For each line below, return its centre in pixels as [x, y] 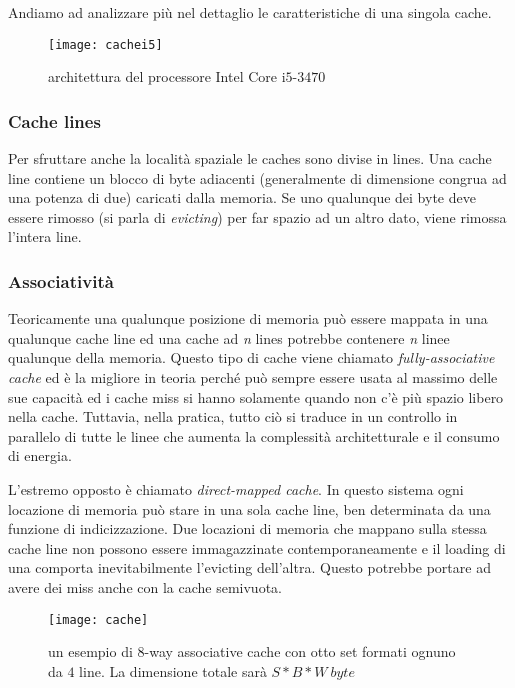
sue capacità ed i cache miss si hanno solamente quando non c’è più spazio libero [256, 396]
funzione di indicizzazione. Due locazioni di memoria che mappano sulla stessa [247, 528]
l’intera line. [45, 236]
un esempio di [90, 651]
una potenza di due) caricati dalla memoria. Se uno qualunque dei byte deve [242, 197]
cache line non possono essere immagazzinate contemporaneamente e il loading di [257, 547]
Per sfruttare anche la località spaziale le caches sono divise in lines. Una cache [250, 158]
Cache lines [54, 120]
